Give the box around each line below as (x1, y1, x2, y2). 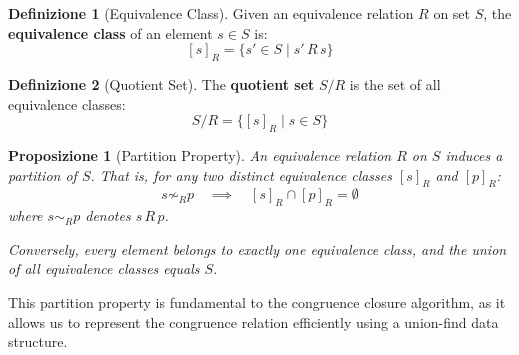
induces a (445, 144, 503, 165)
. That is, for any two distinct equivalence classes (90, 164, 392, 185)
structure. (8, 331, 68, 352)
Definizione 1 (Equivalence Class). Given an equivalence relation (8, 3, 414, 23)
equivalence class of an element (8, 22, 213, 43)
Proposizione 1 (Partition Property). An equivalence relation (8, 144, 392, 165)
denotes (85, 205, 131, 226)
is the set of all (349, 73, 441, 94)
